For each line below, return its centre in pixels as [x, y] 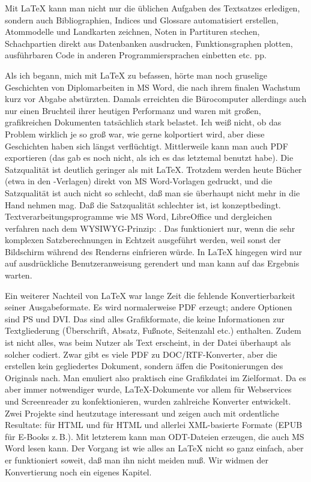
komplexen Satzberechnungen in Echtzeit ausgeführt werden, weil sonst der [143, 240]
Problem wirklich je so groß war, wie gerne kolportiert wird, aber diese [135, 134]
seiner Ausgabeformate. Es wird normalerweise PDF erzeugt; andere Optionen [149, 307]
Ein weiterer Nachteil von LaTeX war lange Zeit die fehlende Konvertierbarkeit [150, 295]
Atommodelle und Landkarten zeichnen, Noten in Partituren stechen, [132, 32]
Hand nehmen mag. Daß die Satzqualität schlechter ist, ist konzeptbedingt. [143, 204]
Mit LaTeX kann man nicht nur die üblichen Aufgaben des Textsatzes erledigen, [152, 8]
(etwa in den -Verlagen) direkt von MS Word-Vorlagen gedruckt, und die [139, 181]
